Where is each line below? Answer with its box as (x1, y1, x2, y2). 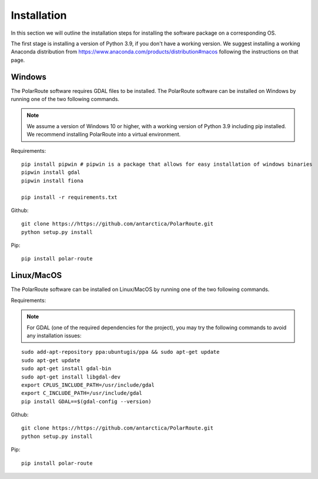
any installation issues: (26, 332, 82, 339)
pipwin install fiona (21, 177, 83, 184)
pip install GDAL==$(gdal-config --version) (21, 398, 152, 405)
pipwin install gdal (21, 169, 81, 176)
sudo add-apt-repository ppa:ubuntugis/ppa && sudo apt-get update (21, 349, 220, 356)
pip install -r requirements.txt (21, 194, 118, 200)
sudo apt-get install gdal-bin (21, 365, 112, 372)
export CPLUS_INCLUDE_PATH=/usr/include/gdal (21, 381, 155, 388)
